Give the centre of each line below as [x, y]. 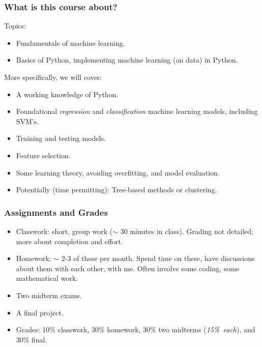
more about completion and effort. [69, 241]
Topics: [15, 26]
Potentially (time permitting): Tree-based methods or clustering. [117, 190]
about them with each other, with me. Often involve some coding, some [128, 268]
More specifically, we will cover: [53, 77]
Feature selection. [43, 155]
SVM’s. [27, 121]
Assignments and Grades [56, 212]
